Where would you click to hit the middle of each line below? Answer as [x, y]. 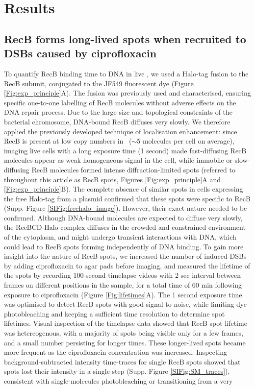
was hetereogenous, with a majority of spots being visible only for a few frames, [124, 333]
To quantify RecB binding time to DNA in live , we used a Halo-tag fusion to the [126, 73]
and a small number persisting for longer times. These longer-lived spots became [125, 342]
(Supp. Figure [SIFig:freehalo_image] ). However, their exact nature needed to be [126, 208]
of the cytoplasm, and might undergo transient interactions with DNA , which [120, 237]
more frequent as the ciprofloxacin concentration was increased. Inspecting [116, 352]
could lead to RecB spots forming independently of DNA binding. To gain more [124, 246]
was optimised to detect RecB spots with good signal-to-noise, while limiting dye [126, 304]
